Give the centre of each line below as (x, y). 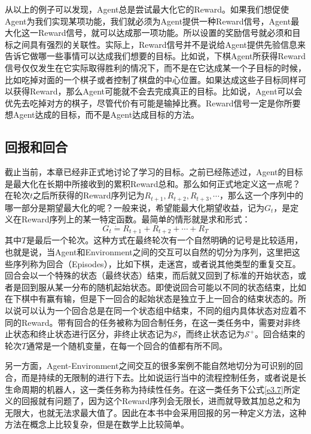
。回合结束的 (280, 334)
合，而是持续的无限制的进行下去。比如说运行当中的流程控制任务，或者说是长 (155, 377)
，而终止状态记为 (211, 334)
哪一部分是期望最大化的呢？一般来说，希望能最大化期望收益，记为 (135, 207)
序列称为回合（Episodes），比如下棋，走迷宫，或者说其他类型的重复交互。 (157, 263)
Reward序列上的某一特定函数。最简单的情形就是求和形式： (136, 219)
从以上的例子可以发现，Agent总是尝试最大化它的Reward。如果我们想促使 (147, 9)
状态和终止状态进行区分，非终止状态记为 (92, 334)
